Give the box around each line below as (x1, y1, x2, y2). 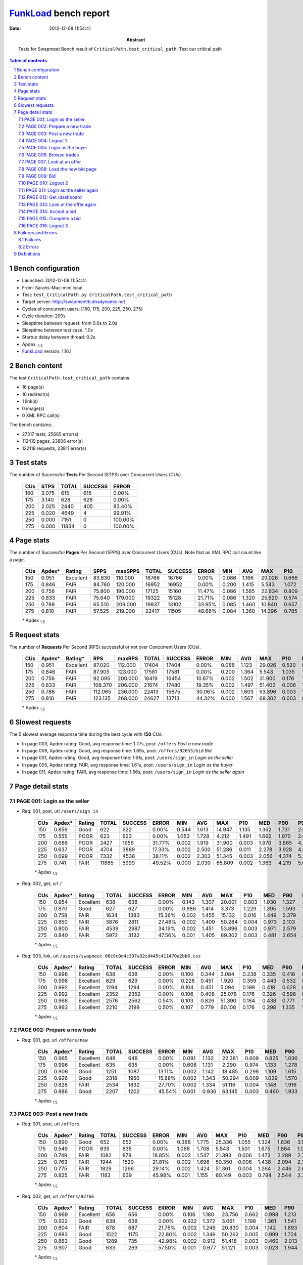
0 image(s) (22, 405, 45, 411)
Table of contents (9, 57, 47, 63)
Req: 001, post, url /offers (22, 1121, 80, 1127)
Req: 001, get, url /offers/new (22, 1037, 88, 1043)
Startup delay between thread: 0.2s (22, 334, 96, 340)
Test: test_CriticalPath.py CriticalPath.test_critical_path (22, 291, 172, 298)
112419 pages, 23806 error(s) (22, 438, 83, 444)
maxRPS (118, 655, 138, 662)
